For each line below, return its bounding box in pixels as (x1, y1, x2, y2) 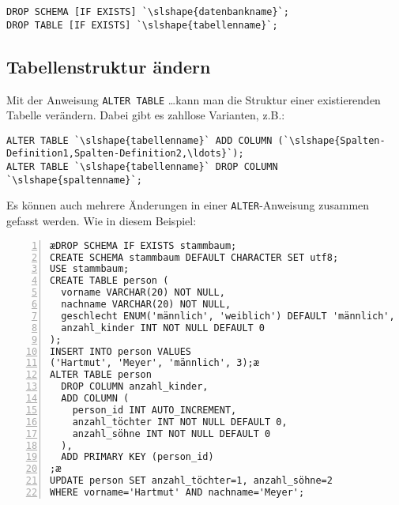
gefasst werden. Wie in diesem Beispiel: (6, 213, 197, 229)
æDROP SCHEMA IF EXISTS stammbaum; (50, 239, 237, 251)
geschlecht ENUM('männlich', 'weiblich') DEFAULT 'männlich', (61, 310, 395, 322)
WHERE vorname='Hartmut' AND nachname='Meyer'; (50, 487, 305, 499)
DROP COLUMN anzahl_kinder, (61, 381, 209, 393)
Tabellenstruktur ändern (6, 54, 211, 78)
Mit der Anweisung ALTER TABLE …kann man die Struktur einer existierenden (6, 91, 381, 107)
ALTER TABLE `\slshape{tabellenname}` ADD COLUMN (6, 134, 273, 146)
